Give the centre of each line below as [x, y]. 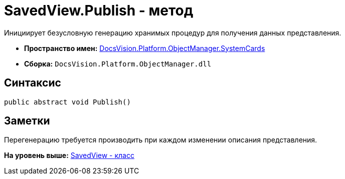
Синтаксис [33, 83]
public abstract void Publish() [67, 102]
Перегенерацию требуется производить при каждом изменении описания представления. [161, 140]
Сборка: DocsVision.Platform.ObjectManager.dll [118, 63]
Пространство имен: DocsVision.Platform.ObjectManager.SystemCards [145, 48]
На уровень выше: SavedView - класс [69, 155]
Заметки [27, 121]
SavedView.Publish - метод [99, 10]
